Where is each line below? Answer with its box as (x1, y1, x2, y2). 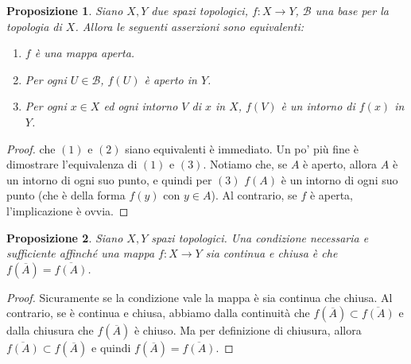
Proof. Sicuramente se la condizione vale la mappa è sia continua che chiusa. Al (6, 288, 393, 305)
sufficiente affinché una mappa (6, 245, 155, 261)
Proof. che (6, 140, 56, 157)
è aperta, (309, 187, 354, 203)
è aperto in (144, 71, 197, 87)
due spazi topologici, (151, 2, 248, 18)
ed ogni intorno (103, 98, 178, 114)
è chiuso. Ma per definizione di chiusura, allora (134, 322, 362, 339)
